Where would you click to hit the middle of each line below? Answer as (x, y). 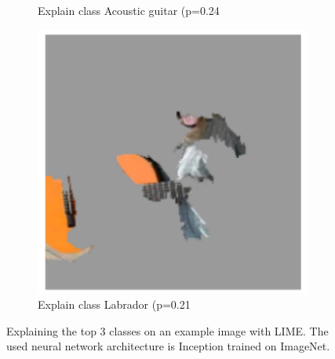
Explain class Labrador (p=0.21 (114, 304)
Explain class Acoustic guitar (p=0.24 (129, 10)
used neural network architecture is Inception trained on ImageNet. (168, 346)
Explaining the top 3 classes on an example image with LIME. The (167, 330)
